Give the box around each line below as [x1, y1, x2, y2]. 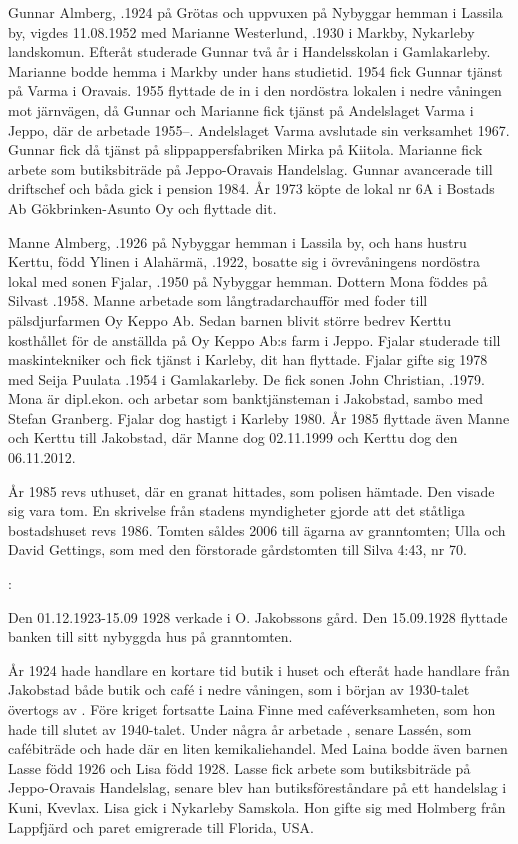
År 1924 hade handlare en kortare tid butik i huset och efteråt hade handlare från [8, 659, 510, 680]
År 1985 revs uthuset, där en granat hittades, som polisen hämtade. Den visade [8, 480, 495, 501]
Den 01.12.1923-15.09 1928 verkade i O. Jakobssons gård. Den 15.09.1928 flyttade [8, 606, 508, 627]
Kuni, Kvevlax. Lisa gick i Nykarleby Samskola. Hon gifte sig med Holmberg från [8, 796, 506, 817]
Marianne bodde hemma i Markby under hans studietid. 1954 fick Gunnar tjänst [8, 60, 503, 81]
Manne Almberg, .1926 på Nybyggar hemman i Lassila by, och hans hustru [8, 231, 467, 252]
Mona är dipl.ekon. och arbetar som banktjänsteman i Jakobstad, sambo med [8, 388, 484, 409]
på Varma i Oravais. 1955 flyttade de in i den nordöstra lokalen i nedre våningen [8, 80, 502, 101]
